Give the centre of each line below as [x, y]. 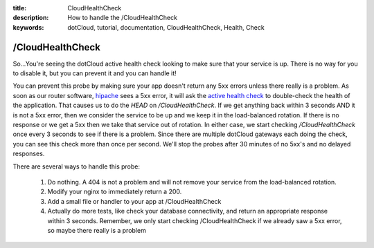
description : [31, 18]
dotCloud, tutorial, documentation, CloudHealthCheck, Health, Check [166, 27]
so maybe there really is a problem [97, 230]
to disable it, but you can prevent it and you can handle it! [95, 73]
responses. [29, 154]
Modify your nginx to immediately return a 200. [115, 192]
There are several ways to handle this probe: [77, 166]
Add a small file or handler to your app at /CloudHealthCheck [134, 201]
